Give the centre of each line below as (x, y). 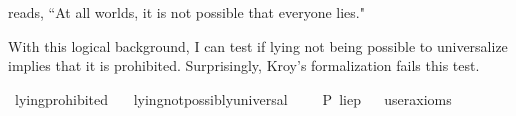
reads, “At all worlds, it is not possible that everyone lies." (186, 12)
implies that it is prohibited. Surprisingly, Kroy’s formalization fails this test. (244, 65)
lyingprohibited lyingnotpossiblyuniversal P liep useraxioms (233, 98)
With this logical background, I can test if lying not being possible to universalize (258, 45)
